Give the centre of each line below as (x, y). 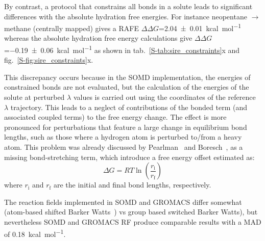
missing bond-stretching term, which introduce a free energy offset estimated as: (129, 157)
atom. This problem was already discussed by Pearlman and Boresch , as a (124, 147)
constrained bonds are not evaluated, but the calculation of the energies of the (127, 87)
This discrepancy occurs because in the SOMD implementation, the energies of (127, 77)
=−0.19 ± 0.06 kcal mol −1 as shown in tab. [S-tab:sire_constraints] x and (122, 49)
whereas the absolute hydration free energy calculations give (98, 38)
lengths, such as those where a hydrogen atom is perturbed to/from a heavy (123, 137)
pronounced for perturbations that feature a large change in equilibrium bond (126, 127)
